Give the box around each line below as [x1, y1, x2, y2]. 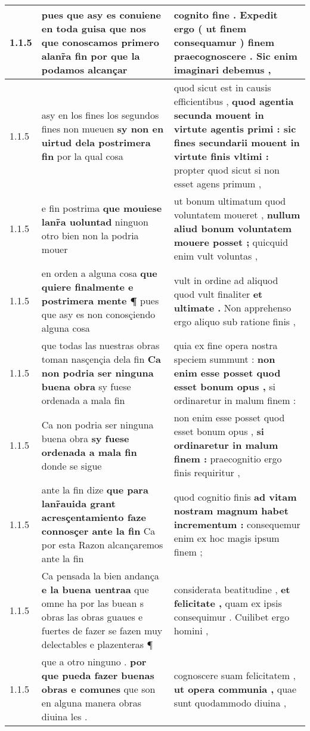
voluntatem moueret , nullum [173, 208, 300, 221]
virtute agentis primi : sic [173, 122, 296, 135]
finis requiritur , [173, 465, 240, 479]
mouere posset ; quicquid [173, 235, 289, 249]
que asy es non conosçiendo [41, 307, 156, 321]
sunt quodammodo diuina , [173, 696, 287, 710]
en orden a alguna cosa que [41, 266, 157, 280]
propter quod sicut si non [173, 163, 280, 177]
